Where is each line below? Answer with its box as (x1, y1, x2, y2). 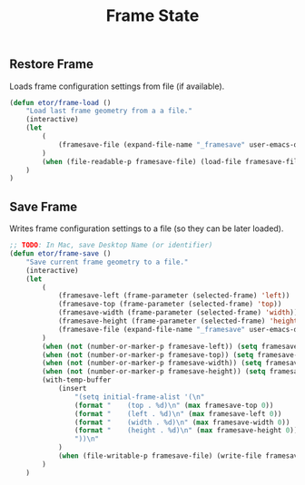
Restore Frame (9, 56, 93, 73)
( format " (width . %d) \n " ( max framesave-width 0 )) (74, 418, 290, 427)
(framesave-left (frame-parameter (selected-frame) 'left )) (57, 291, 290, 300)
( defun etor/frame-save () (9, 249, 112, 258)
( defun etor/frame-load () (9, 98, 112, 107)
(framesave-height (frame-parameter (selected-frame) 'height (57, 316, 299, 326)
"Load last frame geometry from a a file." (25, 106, 193, 116)
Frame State (105, 5, 200, 26)
